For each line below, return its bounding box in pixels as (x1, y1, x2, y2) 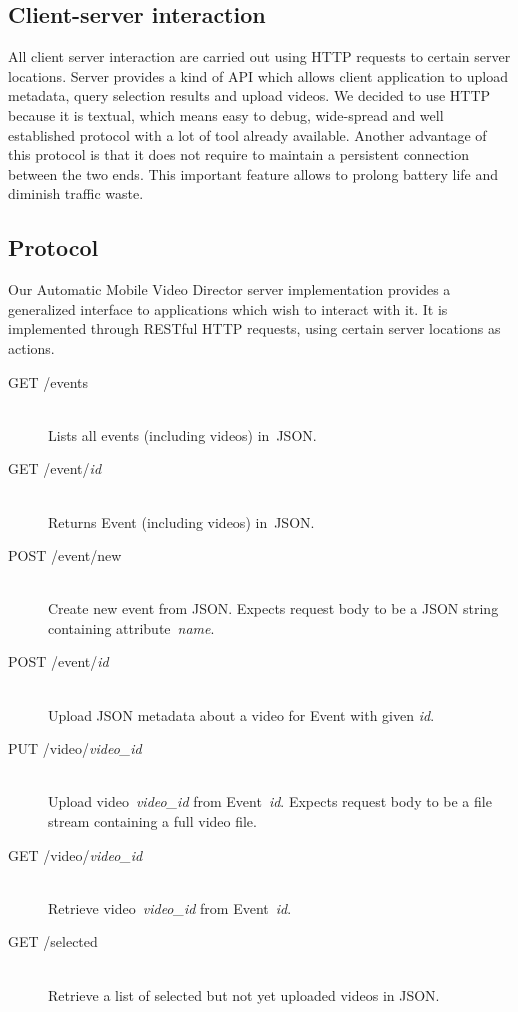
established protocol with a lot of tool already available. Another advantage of (8, 124, 487, 145)
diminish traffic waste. (8, 183, 144, 204)
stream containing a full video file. (48, 811, 257, 832)
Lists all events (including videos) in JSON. (48, 424, 317, 445)
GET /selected (8, 931, 98, 952)
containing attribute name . (48, 617, 215, 638)
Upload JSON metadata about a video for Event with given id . (48, 704, 435, 725)
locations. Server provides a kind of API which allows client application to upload (8, 65, 508, 86)
